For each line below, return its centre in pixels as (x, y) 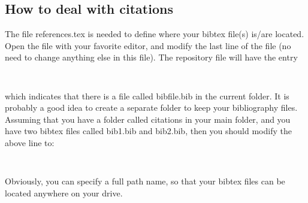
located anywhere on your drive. (64, 193)
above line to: (30, 143)
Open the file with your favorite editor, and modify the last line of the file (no (148, 45)
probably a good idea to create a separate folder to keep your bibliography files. (151, 107)
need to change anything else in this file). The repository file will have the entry (151, 57)
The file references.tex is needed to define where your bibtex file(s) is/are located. (155, 34)
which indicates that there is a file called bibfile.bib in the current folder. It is (147, 96)
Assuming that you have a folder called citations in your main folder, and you (148, 119)
